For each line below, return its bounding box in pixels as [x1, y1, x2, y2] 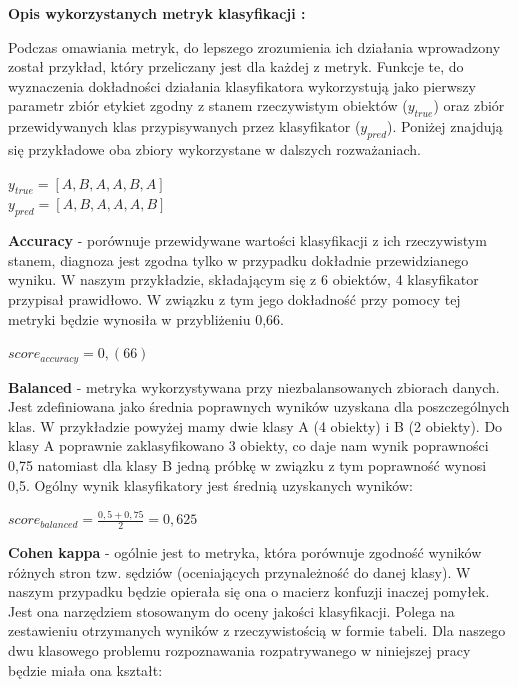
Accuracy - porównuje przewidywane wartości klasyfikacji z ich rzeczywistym [8, 230, 487, 251]
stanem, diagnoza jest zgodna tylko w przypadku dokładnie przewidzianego [8, 249, 469, 270]
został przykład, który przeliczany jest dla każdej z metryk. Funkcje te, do [8, 56, 464, 77]
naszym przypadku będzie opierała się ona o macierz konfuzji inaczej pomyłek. [8, 581, 490, 602]
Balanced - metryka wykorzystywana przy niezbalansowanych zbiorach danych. [8, 376, 500, 397]
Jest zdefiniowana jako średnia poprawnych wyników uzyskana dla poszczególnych [8, 396, 510, 417]
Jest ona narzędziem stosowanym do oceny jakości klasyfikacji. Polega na [8, 600, 455, 621]
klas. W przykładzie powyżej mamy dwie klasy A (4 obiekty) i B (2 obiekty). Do [8, 415, 503, 436]
